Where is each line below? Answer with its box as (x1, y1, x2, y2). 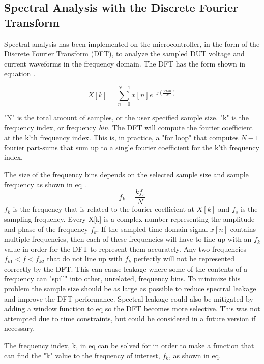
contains (230, 223, 256, 234)
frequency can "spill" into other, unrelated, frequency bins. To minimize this (4, 273, 241, 284)
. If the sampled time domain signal (97, 223, 208, 234)
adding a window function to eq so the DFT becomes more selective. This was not (4, 303, 260, 314)
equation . (4, 68, 36, 79)
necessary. (4, 323, 35, 334)
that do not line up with (47, 253, 123, 264)
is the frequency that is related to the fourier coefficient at (13, 204, 194, 214)
